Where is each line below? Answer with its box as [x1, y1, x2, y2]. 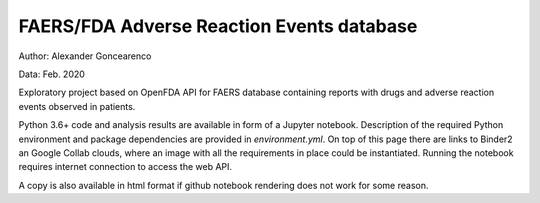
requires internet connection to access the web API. [18, 161, 233, 173]
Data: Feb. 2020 [18, 68, 85, 80]
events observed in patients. [18, 100, 136, 112]
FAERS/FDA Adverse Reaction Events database [18, 15, 418, 37]
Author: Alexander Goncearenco [18, 50, 152, 62]
